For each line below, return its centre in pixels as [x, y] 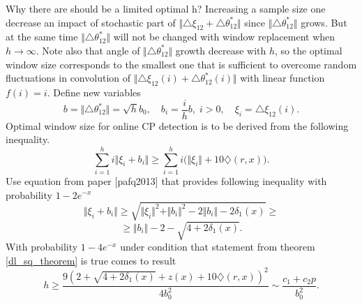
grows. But [324, 22]
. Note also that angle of [88, 50]
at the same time [42, 37]
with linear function [282, 78]
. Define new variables [94, 92]
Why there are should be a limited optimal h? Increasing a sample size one [166, 8]
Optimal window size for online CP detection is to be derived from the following [177, 125]
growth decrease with [221, 50]
